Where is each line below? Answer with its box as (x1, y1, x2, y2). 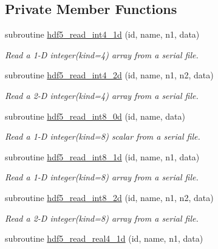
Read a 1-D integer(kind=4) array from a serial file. (5, 48, 199, 61)
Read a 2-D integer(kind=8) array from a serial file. (5, 211, 199, 224)
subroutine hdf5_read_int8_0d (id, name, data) (5, 109, 185, 122)
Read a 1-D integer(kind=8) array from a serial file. (5, 171, 199, 183)
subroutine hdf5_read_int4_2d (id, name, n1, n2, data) (5, 69, 214, 81)
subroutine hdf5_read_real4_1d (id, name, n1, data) (5, 232, 203, 245)
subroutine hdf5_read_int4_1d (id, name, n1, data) (5, 28, 200, 41)
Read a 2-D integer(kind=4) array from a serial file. (5, 89, 199, 101)
